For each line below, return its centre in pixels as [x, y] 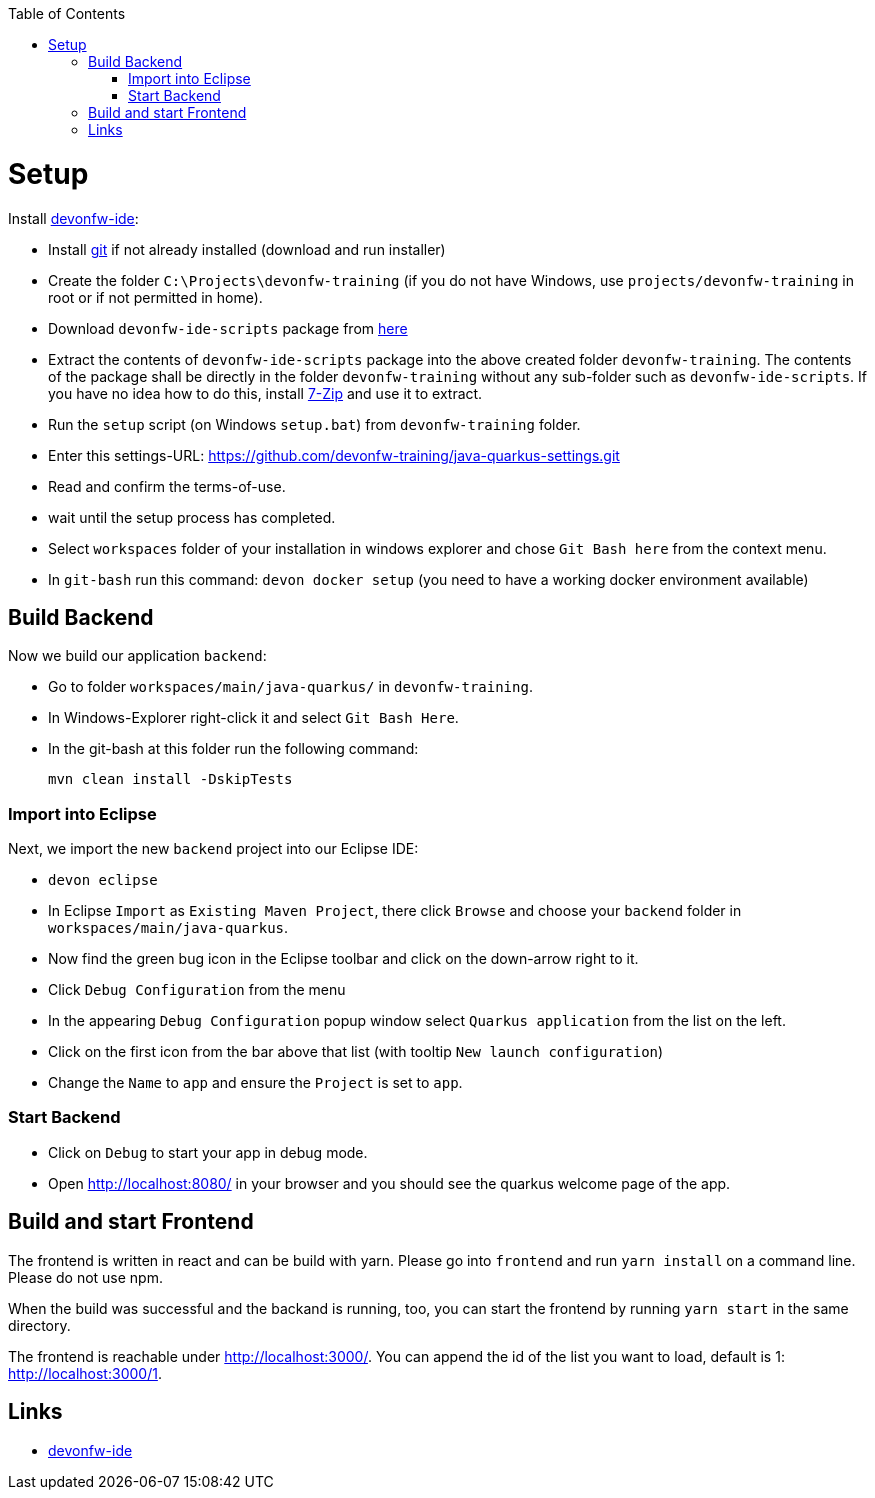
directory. [39, 1325]
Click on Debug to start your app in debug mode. [208, 1152]
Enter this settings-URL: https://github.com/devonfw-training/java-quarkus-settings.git [334, 455]
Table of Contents [67, 13]
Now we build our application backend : [137, 656]
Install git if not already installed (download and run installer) [247, 249]
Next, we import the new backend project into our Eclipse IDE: [213, 849]
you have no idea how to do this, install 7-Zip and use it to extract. [265, 393]
